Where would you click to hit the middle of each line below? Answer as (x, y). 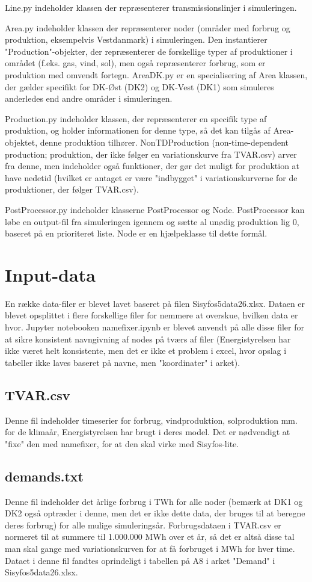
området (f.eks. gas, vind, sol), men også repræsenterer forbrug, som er (135, 63)
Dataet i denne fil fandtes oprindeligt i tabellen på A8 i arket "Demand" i (140, 560)
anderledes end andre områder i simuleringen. (89, 98)
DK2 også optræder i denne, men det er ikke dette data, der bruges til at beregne (155, 513)
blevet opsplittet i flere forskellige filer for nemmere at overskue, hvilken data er (151, 315)
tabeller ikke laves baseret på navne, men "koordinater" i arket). (123, 362)
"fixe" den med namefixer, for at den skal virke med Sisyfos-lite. (122, 443)
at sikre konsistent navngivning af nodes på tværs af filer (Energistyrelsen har (148, 339)
